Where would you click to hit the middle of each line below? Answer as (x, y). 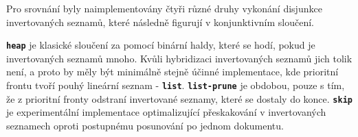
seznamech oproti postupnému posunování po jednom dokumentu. (145, 125)
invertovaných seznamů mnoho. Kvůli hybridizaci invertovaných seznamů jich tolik (179, 58)
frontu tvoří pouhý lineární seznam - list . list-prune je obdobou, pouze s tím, (176, 85)
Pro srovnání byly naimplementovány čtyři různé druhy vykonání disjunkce (164, 8)
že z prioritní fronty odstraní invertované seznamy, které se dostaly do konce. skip (179, 98)
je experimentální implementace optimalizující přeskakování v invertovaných (166, 112)
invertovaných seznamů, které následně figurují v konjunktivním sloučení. (160, 22)
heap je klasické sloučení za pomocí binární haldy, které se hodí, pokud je (161, 45)
